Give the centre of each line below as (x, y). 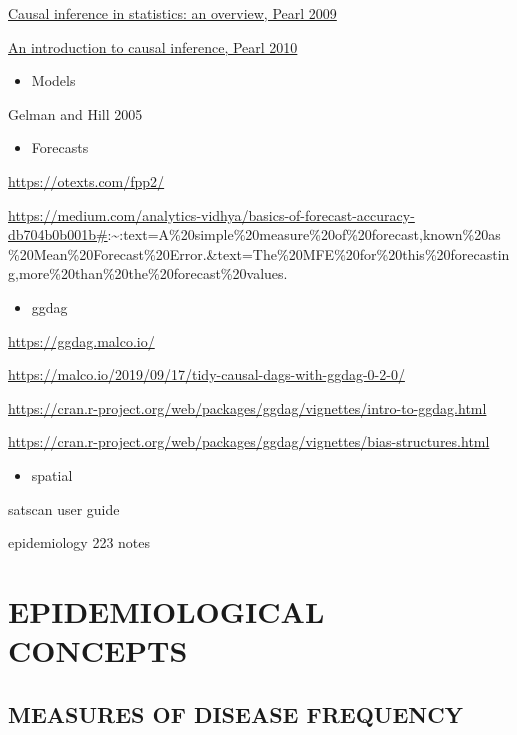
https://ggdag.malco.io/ (81, 340)
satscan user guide (64, 508)
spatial (52, 474)
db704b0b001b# (58, 234)
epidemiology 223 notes (79, 542)
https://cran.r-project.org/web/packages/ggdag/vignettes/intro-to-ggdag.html (247, 407)
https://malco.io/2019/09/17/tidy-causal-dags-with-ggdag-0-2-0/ (206, 374)
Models (53, 80)
